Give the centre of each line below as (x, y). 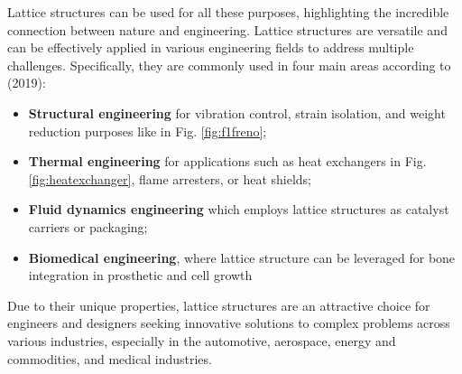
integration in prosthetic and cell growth (140, 275)
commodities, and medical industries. (110, 358)
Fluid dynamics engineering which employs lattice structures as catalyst (239, 209)
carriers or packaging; (88, 226)
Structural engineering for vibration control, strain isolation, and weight (237, 112)
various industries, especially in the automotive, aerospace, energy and (202, 340)
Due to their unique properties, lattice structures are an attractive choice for (219, 305)
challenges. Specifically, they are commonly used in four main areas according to (229, 65)
